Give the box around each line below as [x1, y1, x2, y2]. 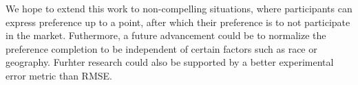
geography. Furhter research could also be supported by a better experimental [6, 55, 334, 69]
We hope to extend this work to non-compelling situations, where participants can [6, 1, 352, 15]
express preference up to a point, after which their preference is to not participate [6, 14, 350, 29]
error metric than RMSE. [6, 68, 112, 82]
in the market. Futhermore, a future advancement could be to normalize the [6, 28, 326, 42]
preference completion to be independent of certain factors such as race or [6, 41, 317, 56]
